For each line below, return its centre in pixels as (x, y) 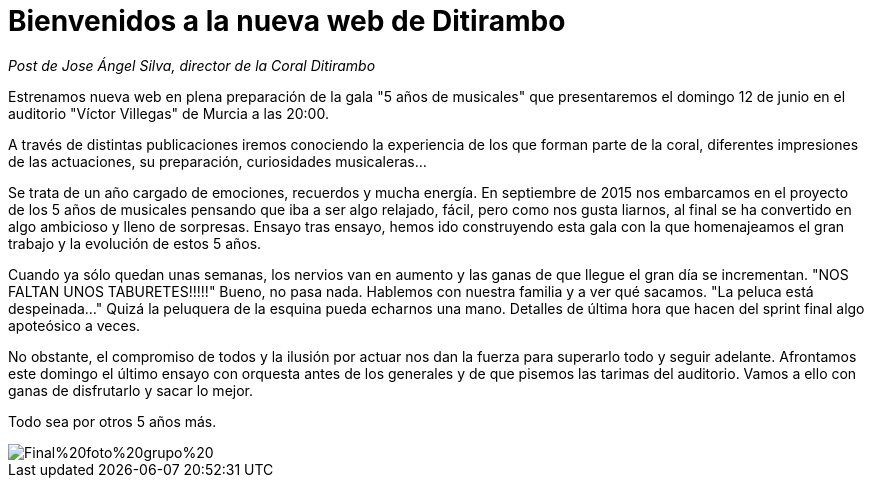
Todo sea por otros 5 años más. (112, 421)
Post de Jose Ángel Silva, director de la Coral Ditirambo (192, 65)
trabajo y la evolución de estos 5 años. (135, 243)
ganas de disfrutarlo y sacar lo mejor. (131, 390)
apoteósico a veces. (74, 325)
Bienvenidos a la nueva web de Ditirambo (287, 21)
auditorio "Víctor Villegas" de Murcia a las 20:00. (168, 113)
